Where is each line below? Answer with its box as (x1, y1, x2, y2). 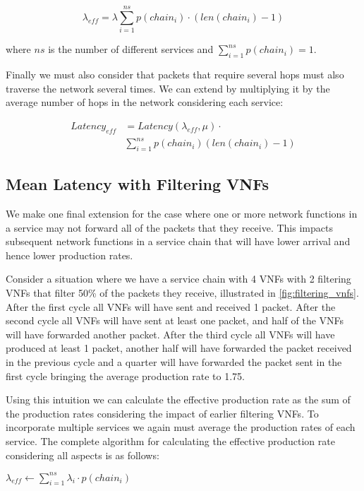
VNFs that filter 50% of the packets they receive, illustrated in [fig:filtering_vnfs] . (6, 285, 359, 300)
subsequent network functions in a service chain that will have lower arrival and (6, 234, 351, 249)
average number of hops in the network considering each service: (6, 95, 284, 110)
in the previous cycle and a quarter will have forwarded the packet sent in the (6, 355, 342, 369)
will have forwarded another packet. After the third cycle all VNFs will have (6, 326, 335, 341)
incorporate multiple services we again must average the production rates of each (6, 420, 356, 434)
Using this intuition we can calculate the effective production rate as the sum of (6, 392, 351, 407)
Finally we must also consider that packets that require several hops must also (6, 66, 344, 81)
